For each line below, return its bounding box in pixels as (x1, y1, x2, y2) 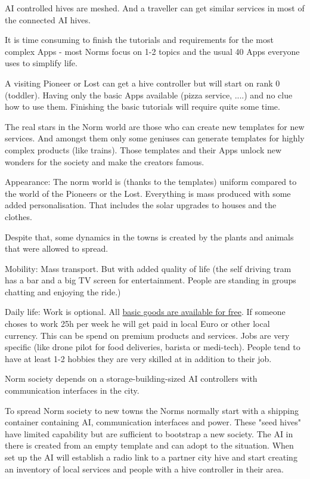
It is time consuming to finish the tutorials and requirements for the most (5, 33, 274, 46)
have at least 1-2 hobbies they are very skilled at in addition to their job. (5, 352, 272, 364)
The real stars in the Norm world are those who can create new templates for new (5, 120, 305, 132)
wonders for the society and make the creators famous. (5, 155, 204, 168)
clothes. (5, 210, 32, 222)
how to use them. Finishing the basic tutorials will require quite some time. (5, 100, 280, 113)
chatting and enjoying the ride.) (5, 285, 121, 298)
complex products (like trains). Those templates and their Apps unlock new (5, 143, 282, 156)
